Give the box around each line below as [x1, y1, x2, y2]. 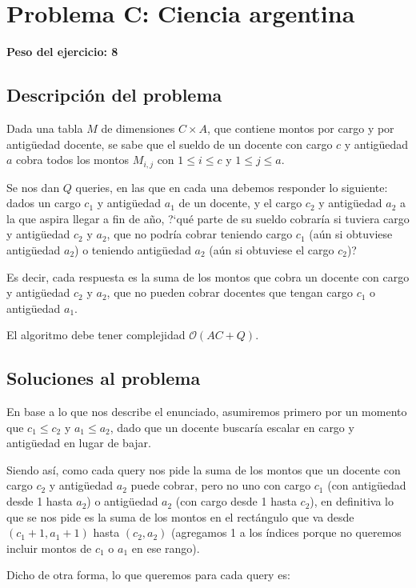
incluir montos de [6, 539, 92, 556]
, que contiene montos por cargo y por [207, 119, 394, 136]
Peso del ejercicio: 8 [6, 43, 118, 60]
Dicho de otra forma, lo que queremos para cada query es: [6, 566, 290, 583]
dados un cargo [6, 194, 81, 211]
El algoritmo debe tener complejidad [6, 326, 186, 343]
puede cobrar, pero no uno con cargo [130, 477, 311, 494]
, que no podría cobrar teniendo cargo [106, 226, 293, 242]
